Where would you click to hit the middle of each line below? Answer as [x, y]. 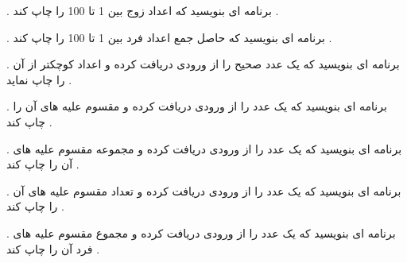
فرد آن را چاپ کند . [53, 248]
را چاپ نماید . [39, 79]
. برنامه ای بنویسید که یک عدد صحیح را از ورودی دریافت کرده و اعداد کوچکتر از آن [203, 64]
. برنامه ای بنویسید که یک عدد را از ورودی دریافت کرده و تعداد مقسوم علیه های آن [204, 190]
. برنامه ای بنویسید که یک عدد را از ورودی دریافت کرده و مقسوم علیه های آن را [197, 106]
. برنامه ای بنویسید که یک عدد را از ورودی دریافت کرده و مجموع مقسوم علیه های [201, 232]
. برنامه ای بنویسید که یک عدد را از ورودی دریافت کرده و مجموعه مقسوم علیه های [204, 148]
